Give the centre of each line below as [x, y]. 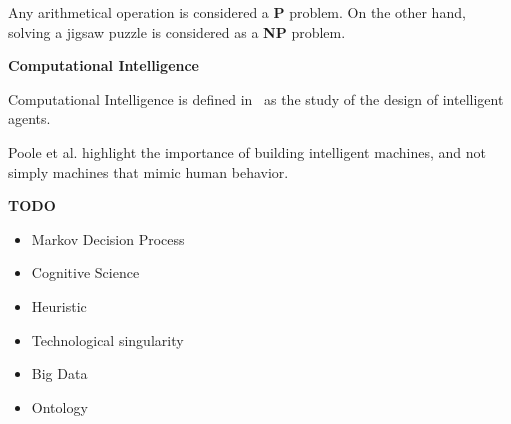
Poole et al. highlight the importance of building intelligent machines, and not [247, 151]
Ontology [59, 406]
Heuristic [59, 305]
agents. [29, 118]
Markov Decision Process [108, 238]
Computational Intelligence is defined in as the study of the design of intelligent [256, 98]
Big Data [59, 373]
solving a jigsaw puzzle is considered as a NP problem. [177, 31]
